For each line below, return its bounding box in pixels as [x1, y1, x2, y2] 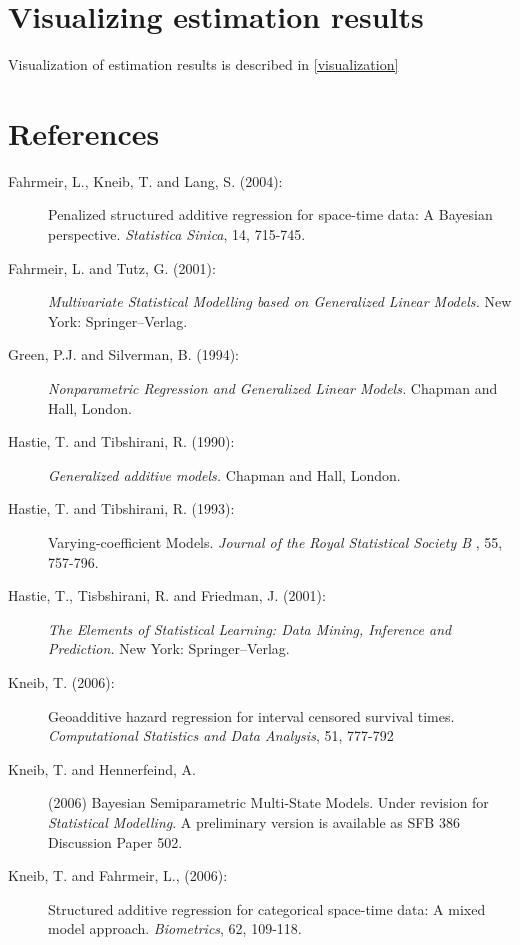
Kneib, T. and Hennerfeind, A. [8, 758, 196, 779]
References [8, 112, 160, 153]
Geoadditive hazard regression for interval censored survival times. [48, 705, 455, 726]
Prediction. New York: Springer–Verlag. [48, 638, 290, 659]
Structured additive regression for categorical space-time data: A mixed [48, 898, 486, 919]
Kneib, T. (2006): [8, 671, 115, 692]
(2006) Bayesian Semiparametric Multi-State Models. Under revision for [48, 792, 489, 813]
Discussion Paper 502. [48, 831, 183, 852]
